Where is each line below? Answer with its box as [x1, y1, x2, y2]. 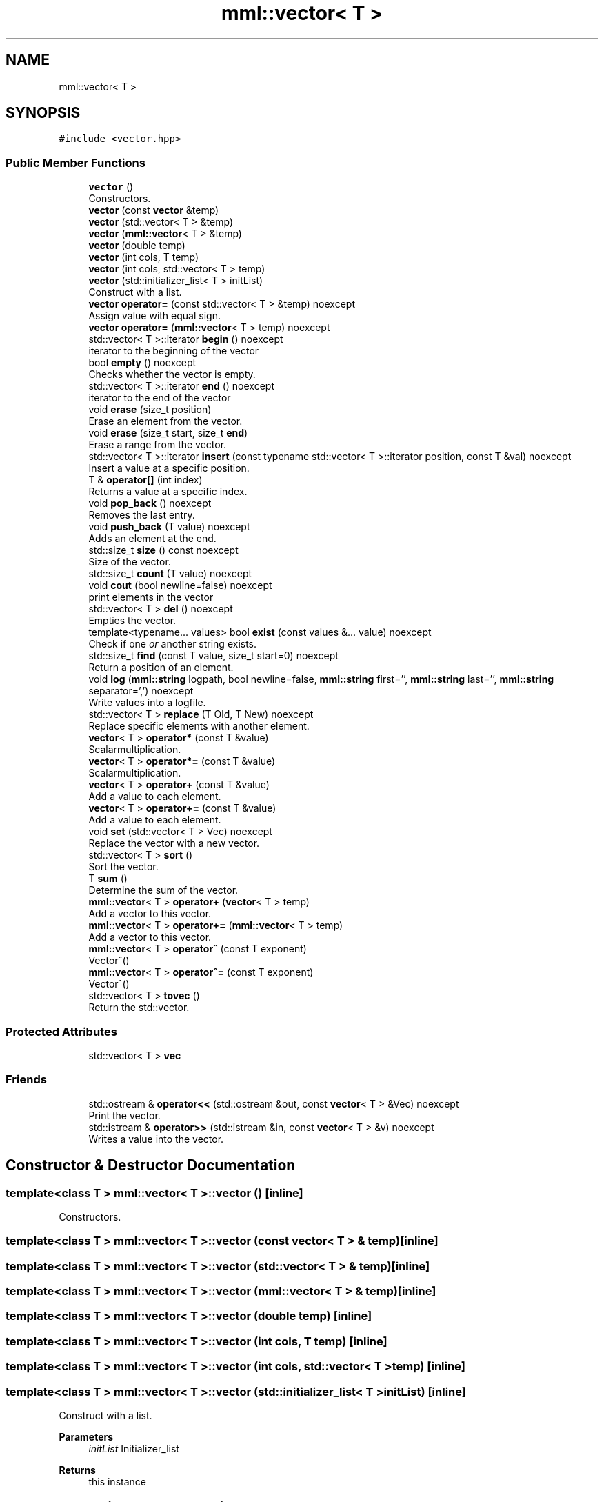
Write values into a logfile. [88, 697, 206, 709]
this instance [88, 1475, 146, 1488]
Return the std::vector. [88, 1001, 190, 1014]
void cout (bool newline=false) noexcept [88, 579, 272, 592]
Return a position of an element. [88, 661, 234, 674]
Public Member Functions [6, 155, 145, 170]
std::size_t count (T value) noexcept [88, 568, 252, 580]
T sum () [88, 872, 128, 885]
